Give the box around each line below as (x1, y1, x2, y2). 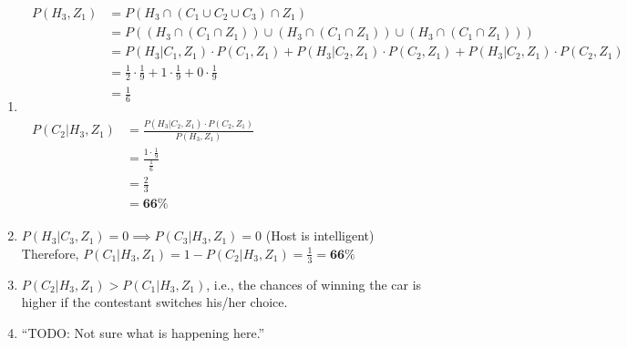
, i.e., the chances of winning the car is (206, 274, 422, 293)
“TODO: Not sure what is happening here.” (21, 322, 265, 342)
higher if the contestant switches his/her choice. (21, 292, 288, 312)
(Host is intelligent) (265, 226, 375, 245)
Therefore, (21, 243, 79, 262)
